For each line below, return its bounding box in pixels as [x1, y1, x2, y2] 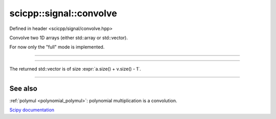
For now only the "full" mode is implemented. [9, 44, 105, 50]
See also [9, 84, 38, 93]
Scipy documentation [9, 107, 55, 113]
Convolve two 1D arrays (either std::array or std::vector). [9, 35, 128, 41]
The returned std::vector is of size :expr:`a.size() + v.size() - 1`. [9, 66, 141, 72]
